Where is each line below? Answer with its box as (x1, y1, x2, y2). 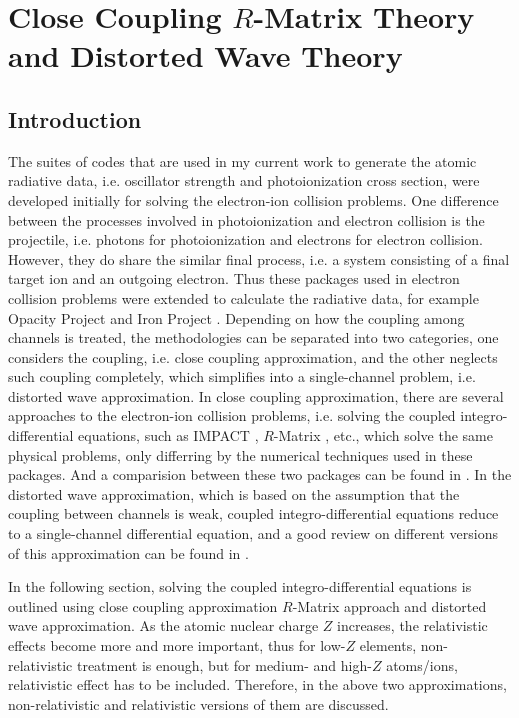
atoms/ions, (386, 654, 458, 675)
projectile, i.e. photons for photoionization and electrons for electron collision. (8, 229, 483, 250)
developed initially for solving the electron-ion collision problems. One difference (8, 189, 499, 210)
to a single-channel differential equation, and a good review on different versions (8, 523, 498, 544)
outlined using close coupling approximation (8, 595, 278, 616)
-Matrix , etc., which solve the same (273, 425, 493, 446)
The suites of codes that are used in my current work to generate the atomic (8, 150, 477, 171)
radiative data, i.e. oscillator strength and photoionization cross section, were (8, 170, 480, 191)
